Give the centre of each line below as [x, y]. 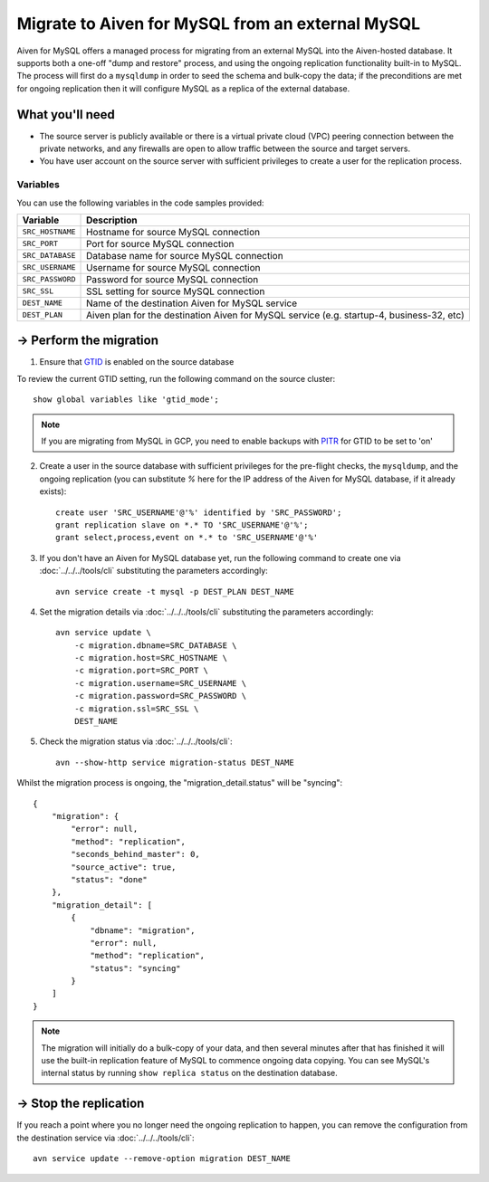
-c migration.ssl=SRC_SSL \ [136, 709]
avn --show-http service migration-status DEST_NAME [175, 762]
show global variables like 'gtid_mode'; [126, 400]
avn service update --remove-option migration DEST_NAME [162, 1159]
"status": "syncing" [135, 968]
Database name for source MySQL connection [185, 255]
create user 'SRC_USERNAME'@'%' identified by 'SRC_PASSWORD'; [199, 512]
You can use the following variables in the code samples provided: [140, 203]
